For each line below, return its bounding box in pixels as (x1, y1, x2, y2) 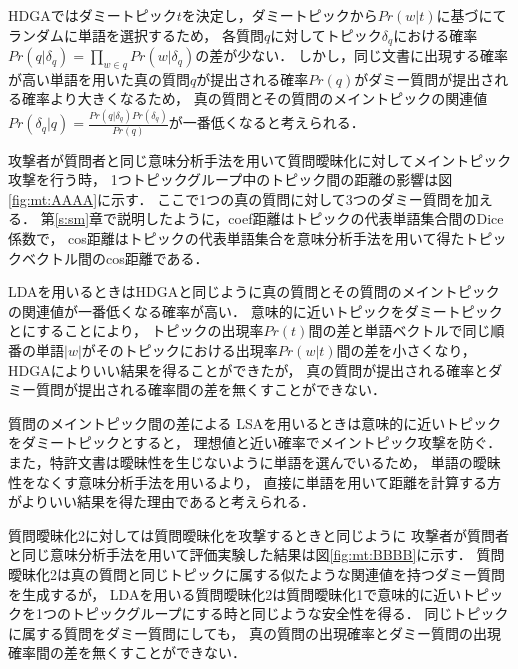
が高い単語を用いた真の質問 (8, 68, 190, 89)
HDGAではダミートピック (8, 5, 177, 25)
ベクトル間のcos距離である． (21, 247, 209, 268)
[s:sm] (54, 208, 90, 229)
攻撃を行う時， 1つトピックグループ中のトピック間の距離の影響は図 (8, 169, 453, 190)
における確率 (393, 24, 478, 45)
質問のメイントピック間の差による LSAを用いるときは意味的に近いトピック (8, 412, 502, 433)
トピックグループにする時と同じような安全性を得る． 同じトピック (70, 603, 509, 624)
